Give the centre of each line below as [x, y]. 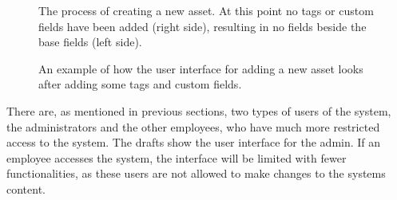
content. [26, 188]
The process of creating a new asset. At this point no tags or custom [206, 10]
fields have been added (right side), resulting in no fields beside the [202, 26]
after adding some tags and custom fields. [140, 84]
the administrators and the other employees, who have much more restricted [193, 126]
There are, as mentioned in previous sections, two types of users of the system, [199, 110]
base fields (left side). [90, 42]
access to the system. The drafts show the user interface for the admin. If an [194, 142]
